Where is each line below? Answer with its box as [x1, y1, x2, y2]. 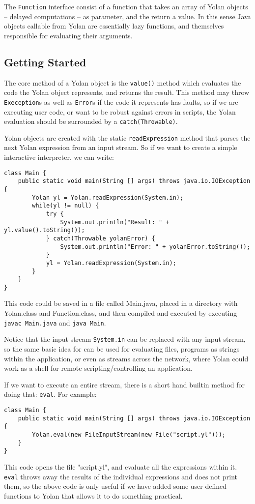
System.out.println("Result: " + [60, 218, 170, 226]
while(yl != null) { [32, 202, 99, 209]
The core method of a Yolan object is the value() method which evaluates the [4, 77, 241, 88]
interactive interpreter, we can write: [4, 152, 114, 162]
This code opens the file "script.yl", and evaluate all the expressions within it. [4, 461, 237, 472]
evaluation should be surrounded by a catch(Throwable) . [4, 116, 178, 126]
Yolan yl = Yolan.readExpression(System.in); [32, 194, 184, 201]
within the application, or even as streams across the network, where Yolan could [4, 353, 249, 363]
